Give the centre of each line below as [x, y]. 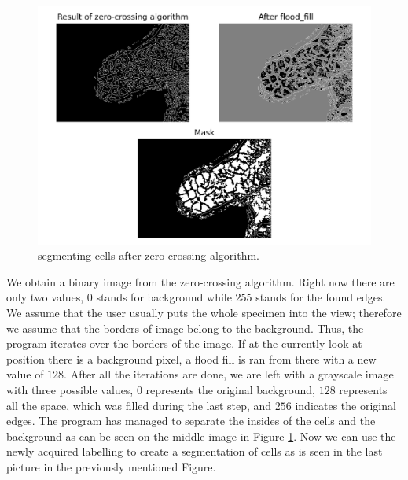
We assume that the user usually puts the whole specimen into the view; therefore [204, 313]
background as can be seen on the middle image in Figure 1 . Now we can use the [201, 436]
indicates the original [346, 405]
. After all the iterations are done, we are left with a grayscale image [229, 374]
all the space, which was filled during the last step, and [139, 405]
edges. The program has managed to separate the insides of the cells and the [191, 421]
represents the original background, [230, 390]
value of [25, 374]
